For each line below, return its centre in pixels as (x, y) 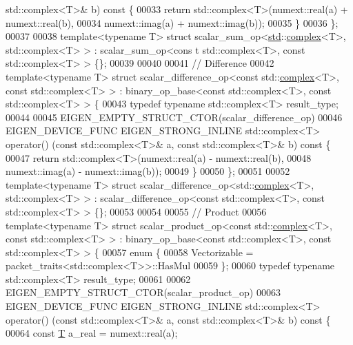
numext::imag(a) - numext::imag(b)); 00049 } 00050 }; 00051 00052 (148, 171)
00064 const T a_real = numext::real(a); (92, 333)
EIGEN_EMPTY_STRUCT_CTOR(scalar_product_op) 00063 (143, 292)
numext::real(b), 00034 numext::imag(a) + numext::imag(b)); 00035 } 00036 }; (172, 22)
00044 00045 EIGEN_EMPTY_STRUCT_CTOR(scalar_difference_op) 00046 (174, 117)
